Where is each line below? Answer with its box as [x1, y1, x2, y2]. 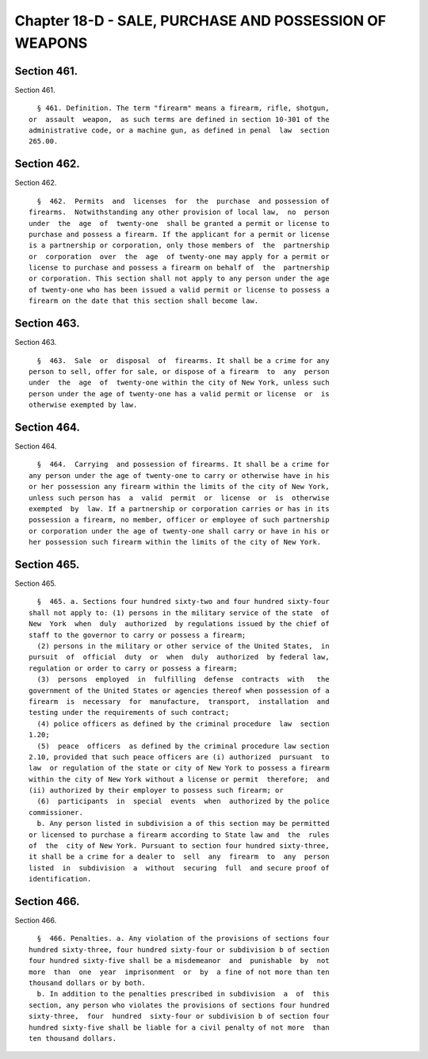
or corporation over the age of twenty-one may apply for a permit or [29, 252, 330, 261]
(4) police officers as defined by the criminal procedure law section [36, 719, 330, 728]
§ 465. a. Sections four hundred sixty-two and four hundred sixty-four [36, 597, 330, 606]
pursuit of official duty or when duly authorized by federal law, [29, 652, 330, 662]
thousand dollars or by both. [29, 979, 147, 988]
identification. [29, 874, 92, 884]
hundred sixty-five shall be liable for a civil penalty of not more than [29, 1023, 330, 1032]
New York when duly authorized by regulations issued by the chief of [29, 619, 330, 629]
